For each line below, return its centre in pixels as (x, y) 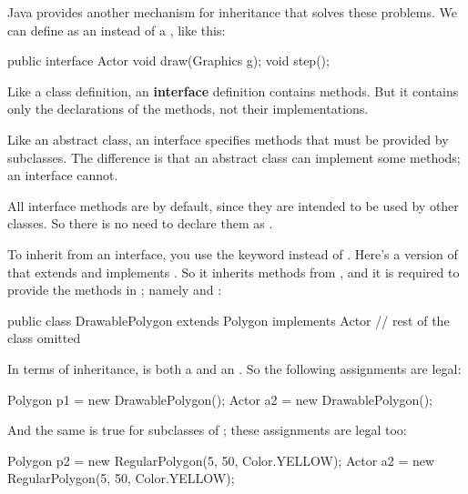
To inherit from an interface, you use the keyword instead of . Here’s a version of (233, 253)
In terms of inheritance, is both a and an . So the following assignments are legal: (234, 368)
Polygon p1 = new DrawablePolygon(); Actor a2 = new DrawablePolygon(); (220, 399)
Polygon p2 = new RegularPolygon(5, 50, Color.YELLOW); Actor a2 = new (221, 460)
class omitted (44, 338)
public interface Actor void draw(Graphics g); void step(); (168, 60)
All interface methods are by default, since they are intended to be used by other (233, 205)
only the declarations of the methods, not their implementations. (188, 109)
